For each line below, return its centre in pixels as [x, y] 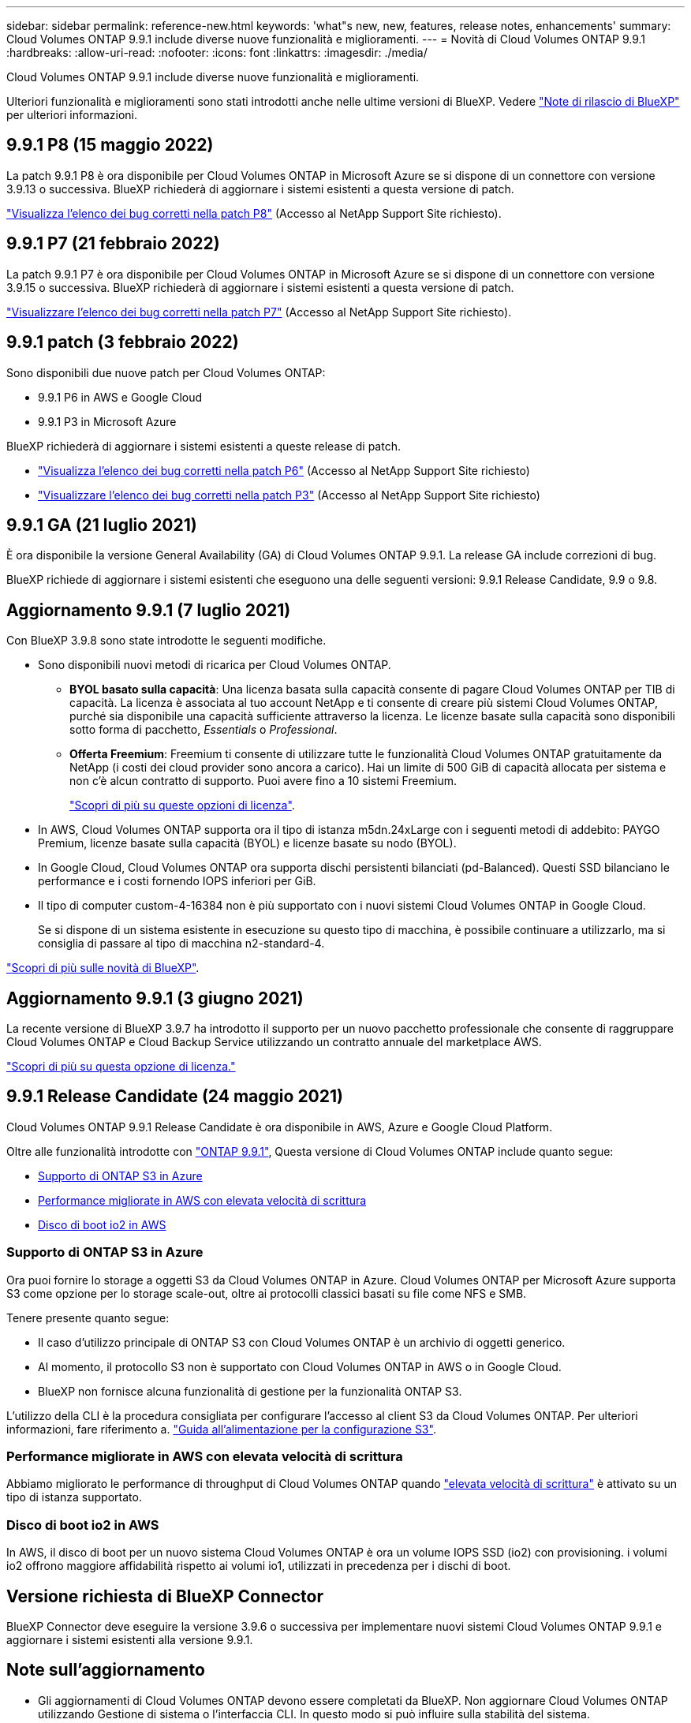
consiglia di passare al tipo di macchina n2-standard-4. [181, 944]
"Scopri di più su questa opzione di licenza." [121, 1067]
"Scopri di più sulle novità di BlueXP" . [103, 968]
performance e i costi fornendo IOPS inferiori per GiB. [177, 881]
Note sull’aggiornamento [106, 1670]
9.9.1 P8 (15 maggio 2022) [110, 145]
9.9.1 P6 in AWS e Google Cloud [120, 397]
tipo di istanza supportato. [74, 1497]
